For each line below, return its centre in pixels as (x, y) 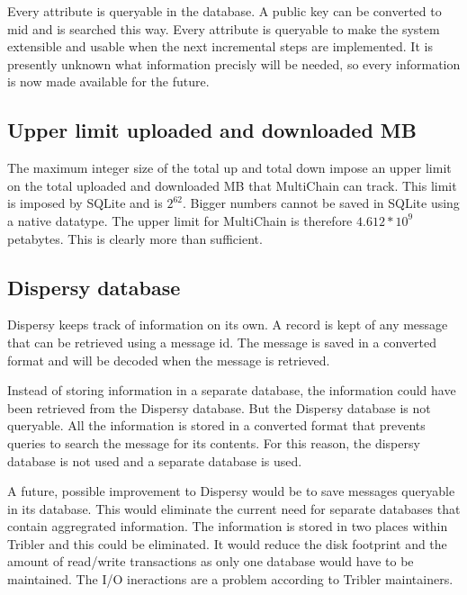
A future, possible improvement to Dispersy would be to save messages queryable (231, 491)
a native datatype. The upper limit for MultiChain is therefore (180, 220)
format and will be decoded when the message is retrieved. (169, 360)
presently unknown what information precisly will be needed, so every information (234, 63)
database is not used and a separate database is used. (155, 460)
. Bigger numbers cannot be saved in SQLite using (321, 203)
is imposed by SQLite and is (85, 203)
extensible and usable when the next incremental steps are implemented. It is (220, 46)
